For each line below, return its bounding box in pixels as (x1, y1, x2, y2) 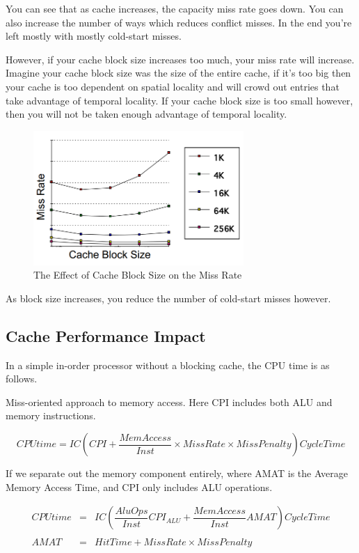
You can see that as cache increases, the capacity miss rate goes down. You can (6, 1, 344, 15)
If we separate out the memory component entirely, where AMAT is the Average (6, 466, 348, 481)
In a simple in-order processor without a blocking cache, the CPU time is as (6, 357, 330, 372)
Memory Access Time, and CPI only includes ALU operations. (6, 479, 273, 494)
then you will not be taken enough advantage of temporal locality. (6, 107, 287, 121)
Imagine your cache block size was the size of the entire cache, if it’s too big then (6, 65, 351, 80)
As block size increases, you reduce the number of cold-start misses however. (6, 290, 331, 305)
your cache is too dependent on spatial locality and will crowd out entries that (6, 79, 340, 93)
